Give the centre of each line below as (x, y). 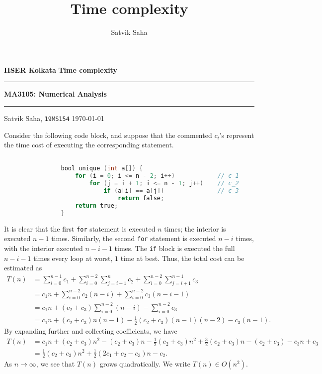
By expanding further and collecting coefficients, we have (91, 331)
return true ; (97, 205)
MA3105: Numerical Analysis (55, 94)
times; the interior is (195, 228)
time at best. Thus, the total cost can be (182, 258)
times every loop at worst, (73, 258)
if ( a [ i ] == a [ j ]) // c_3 (171, 191)
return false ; (141, 198)
